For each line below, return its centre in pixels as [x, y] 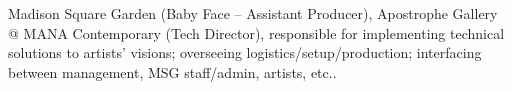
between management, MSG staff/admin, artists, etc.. [172, 71]
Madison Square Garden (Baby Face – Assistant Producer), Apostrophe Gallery [253, 13]
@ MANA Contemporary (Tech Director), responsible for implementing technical [256, 32]
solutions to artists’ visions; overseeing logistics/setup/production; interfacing [245, 52]
